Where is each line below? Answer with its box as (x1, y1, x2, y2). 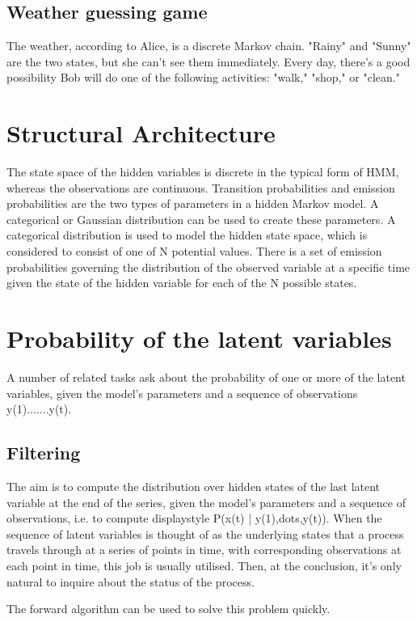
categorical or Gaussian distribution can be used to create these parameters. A (6, 210, 396, 227)
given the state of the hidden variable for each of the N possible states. (6, 274, 357, 291)
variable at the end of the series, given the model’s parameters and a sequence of (6, 493, 406, 510)
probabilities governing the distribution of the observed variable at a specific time (6, 258, 411, 275)
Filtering (6, 440, 81, 465)
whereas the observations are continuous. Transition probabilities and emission (6, 179, 395, 196)
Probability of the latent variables (6, 322, 392, 355)
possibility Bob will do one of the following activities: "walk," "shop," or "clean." (6, 69, 400, 86)
